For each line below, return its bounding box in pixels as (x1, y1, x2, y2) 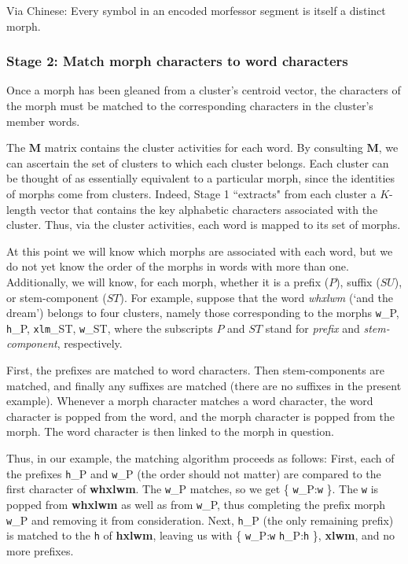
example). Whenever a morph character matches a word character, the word (6, 393, 373, 409)
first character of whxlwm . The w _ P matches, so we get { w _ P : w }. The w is (6, 481, 379, 497)
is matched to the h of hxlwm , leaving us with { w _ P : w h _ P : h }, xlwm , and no (6, 527, 395, 544)
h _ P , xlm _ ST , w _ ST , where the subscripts (6, 319, 213, 336)
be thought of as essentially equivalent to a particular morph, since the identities (6, 170, 395, 186)
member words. (6, 112, 80, 129)
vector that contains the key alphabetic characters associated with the (39, 201, 378, 217)
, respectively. (57, 335, 123, 352)
